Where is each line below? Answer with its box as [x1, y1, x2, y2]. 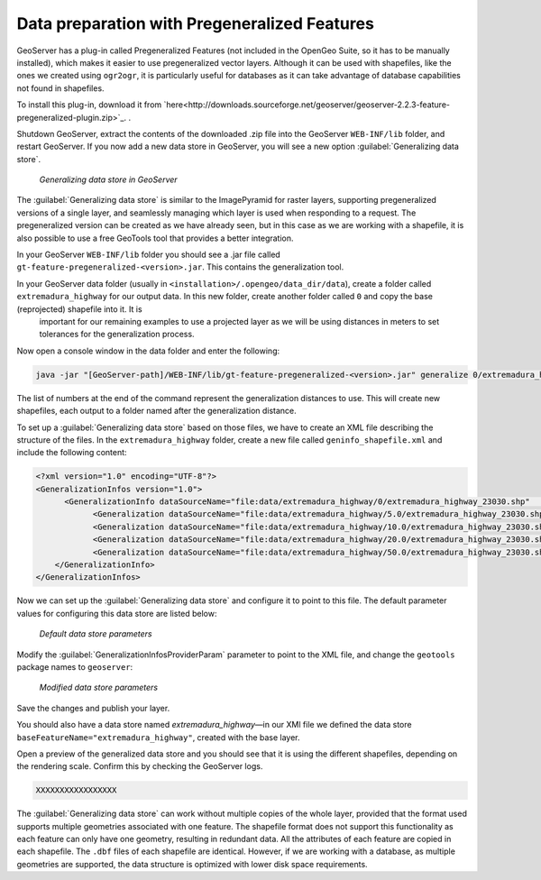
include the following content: [16, 447, 127, 458]
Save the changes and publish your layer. [16, 702, 170, 713]
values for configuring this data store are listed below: [16, 608, 217, 619]
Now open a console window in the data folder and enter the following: [16, 345, 280, 356]
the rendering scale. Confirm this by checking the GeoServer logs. [16, 761, 263, 772]
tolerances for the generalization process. [39, 329, 195, 340]
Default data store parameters [39, 628, 152, 639]
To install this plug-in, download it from [16, 99, 162, 110]
